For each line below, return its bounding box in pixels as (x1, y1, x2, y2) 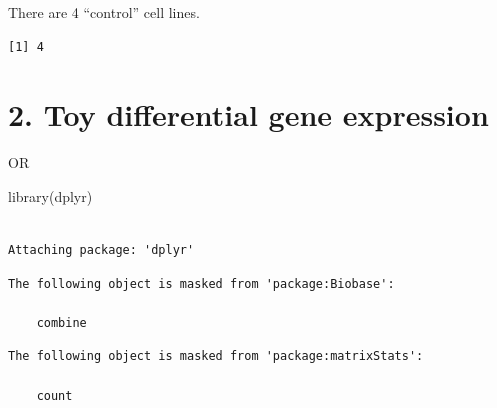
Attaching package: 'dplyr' (8, 243, 195, 258)
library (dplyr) (8, 185, 93, 206)
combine (36, 315, 87, 330)
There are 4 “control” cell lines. (8, 2, 200, 22)
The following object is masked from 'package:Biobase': (8, 276, 395, 291)
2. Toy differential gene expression (8, 94, 489, 135)
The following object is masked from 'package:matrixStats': (8, 349, 424, 364)
